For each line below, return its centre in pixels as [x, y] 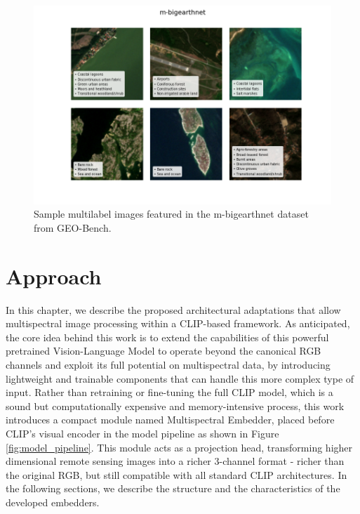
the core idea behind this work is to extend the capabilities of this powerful [167, 337]
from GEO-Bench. [73, 227]
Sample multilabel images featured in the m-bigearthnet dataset [171, 214]
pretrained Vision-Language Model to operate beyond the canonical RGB [164, 351]
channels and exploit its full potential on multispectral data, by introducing [168, 364]
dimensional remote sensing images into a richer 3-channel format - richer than [175, 461]
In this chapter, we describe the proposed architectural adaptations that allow [173, 309]
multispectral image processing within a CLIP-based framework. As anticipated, [178, 323]
